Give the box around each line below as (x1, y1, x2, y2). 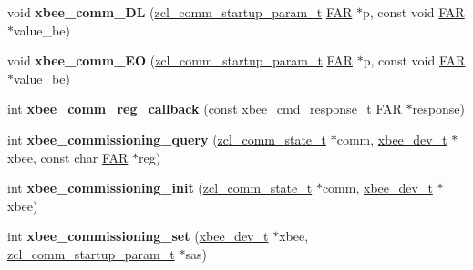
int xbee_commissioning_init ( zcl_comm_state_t (7, 178, 313, 197)
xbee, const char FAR (7, 147, 129, 166)
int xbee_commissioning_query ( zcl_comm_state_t (7, 129, 327, 148)
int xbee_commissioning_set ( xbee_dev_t (7, 226, 269, 245)
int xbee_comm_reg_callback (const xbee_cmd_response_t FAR (7, 99, 402, 118)
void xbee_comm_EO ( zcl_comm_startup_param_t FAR (7, 51, 353, 70)
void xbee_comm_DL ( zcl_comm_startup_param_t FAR (7, 3, 353, 21)
